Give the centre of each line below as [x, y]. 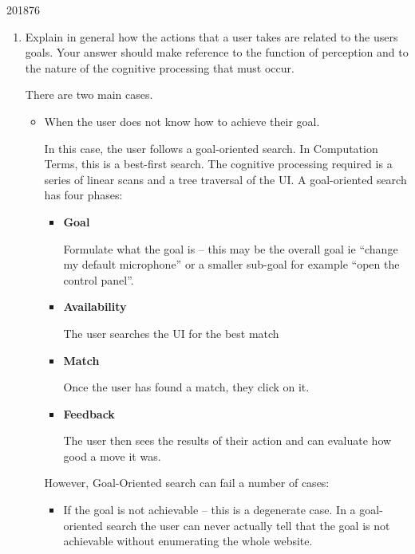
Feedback [89, 413]
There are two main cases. [89, 94]
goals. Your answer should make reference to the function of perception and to [217, 52]
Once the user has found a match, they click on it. [186, 387]
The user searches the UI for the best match [171, 333]
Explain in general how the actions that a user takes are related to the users [211, 36]
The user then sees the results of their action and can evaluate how [227, 440]
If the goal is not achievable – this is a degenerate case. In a [209, 510]
